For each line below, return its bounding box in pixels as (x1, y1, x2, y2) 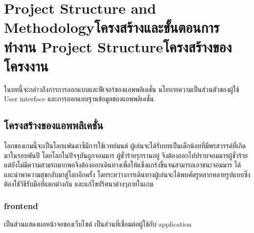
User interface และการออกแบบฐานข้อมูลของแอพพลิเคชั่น (4, 93, 154, 104)
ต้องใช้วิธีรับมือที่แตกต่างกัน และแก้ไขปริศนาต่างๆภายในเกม (4, 179, 154, 189)
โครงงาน (4, 55, 48, 75)
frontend (4, 199, 38, 211)
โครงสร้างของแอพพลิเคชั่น (4, 117, 103, 133)
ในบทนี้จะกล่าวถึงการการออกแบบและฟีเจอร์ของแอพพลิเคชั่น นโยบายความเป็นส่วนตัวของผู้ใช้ (4, 84, 239, 94)
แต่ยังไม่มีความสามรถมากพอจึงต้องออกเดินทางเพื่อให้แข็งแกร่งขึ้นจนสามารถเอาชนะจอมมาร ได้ (4, 160, 241, 170)
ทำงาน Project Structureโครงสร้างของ (4, 36, 232, 56)
